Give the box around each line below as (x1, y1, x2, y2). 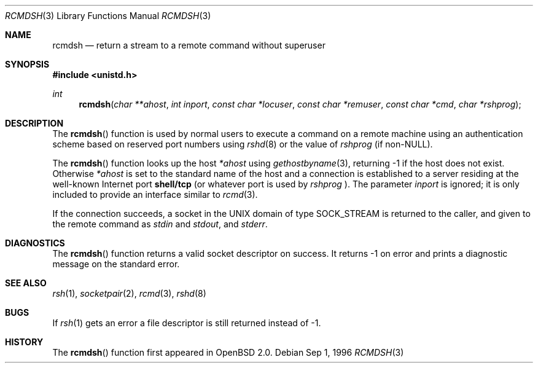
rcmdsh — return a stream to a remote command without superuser (52, 40, 326, 50)
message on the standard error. (52, 259, 180, 269)
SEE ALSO (5, 278, 47, 288)
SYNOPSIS (5, 59, 50, 69)
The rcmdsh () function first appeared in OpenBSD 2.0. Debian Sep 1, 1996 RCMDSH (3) (52, 347, 404, 358)
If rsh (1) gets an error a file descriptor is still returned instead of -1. (52, 318, 321, 328)
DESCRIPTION (5, 118, 64, 128)
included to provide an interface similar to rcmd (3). (52, 189, 258, 200)
